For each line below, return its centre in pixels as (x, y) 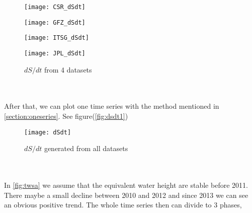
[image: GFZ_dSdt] (55, 22)
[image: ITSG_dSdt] (57, 38)
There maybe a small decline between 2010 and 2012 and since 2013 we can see (126, 195)
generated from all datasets (86, 148)
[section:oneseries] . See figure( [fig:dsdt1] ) (66, 116)
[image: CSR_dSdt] (55, 7)
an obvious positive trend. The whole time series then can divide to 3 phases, (123, 205)
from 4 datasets (68, 69)
